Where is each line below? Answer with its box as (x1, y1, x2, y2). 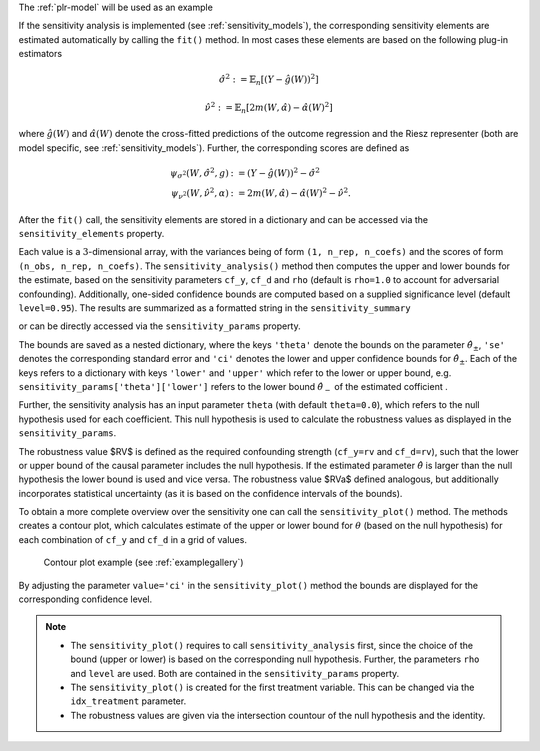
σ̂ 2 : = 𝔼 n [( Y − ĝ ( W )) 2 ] (218, 72, 319, 88)
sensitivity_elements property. (18, 228, 165, 240)
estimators (18, 48, 63, 60)
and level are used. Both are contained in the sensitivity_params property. (70, 667, 400, 679)
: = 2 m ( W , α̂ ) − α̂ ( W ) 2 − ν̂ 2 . (230, 186, 352, 199)
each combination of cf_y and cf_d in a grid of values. (18, 533, 247, 545)
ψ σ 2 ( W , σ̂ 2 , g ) (170, 166, 229, 181)
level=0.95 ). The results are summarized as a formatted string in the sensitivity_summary (18, 301, 411, 314)
